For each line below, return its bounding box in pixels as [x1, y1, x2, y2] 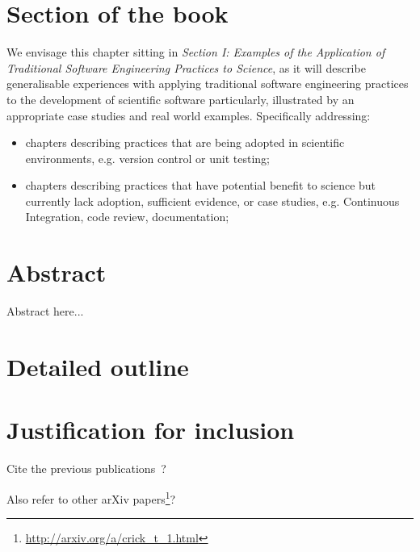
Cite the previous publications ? [6, 460, 166, 477]
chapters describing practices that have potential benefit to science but [25, 177, 376, 194]
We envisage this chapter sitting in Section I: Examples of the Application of [6, 44, 385, 61]
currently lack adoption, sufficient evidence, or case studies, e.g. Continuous [25, 192, 400, 209]
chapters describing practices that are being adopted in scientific [25, 134, 345, 151]
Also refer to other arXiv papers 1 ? [6, 487, 176, 507]
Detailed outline [6, 349, 189, 383]
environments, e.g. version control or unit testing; [25, 149, 270, 166]
